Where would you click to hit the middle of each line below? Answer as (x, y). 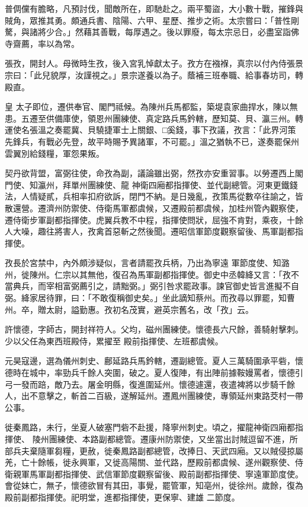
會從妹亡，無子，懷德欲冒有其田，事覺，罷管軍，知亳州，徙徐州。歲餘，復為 (154, 485)
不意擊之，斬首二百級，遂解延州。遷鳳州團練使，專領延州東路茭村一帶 (166, 396)
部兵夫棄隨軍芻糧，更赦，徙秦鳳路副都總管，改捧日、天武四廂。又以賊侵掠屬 (154, 450)
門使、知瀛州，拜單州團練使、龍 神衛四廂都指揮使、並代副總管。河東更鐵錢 (151, 184)
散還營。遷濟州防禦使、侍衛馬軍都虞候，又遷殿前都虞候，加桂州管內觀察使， (154, 207)
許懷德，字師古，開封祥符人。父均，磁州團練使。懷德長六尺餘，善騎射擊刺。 (154, 329)
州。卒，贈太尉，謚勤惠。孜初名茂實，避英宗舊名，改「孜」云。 (129, 309)
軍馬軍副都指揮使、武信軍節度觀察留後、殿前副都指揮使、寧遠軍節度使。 (162, 473)
